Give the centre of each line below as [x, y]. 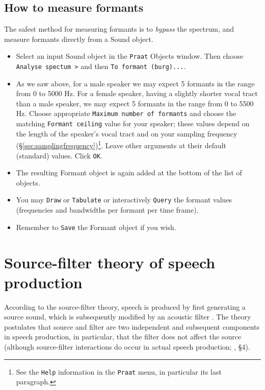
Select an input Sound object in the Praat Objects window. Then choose [130, 56]
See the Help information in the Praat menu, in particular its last [119, 371]
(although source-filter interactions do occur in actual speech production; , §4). [127, 347]
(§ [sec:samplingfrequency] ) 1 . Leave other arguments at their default [121, 145]
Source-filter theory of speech [110, 262]
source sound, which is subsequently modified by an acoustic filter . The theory [128, 317]
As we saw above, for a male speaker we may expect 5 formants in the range [135, 83]
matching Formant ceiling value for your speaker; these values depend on [133, 123]
